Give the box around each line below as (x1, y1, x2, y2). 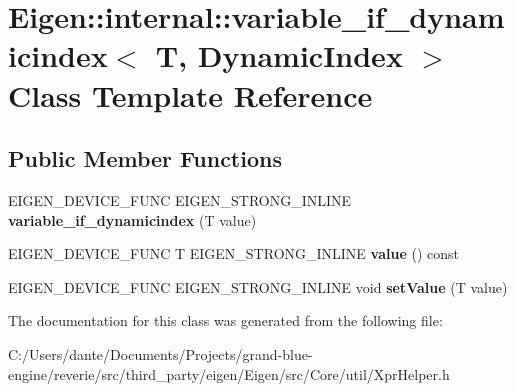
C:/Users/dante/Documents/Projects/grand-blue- (8, 343, 313, 364)
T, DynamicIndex (155, 35, 403, 76)
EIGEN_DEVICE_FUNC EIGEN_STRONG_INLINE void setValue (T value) (8, 276, 508, 297)
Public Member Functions (8, 143, 282, 174)
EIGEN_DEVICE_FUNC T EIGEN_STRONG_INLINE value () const (8, 243, 459, 264)
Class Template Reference (8, 74, 373, 115)
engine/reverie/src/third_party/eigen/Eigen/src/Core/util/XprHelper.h (8, 363, 450, 384)
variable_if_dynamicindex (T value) (8, 209, 257, 230)
